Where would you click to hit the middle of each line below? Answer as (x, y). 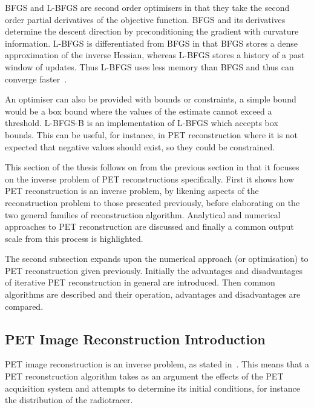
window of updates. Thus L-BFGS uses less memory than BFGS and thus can (149, 66)
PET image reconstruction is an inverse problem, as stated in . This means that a (157, 364)
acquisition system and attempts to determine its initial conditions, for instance (152, 388)
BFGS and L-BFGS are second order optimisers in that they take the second (147, 7)
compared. (24, 306)
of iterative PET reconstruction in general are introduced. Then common (140, 282)
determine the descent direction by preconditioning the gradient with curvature (152, 31)
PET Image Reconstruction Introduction (135, 339)
